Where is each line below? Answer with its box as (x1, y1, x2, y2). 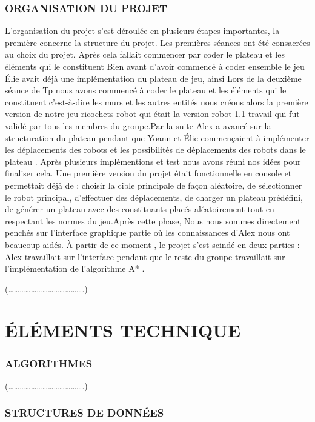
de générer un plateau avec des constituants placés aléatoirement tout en (5, 203, 274, 215)
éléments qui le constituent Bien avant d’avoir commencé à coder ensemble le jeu (5, 60, 305, 72)
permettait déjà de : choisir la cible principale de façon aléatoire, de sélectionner (5, 178, 302, 191)
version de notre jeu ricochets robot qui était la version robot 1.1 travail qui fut (5, 107, 300, 120)
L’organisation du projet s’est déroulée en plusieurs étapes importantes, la (5, 24, 280, 37)
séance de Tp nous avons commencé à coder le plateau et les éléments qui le (5, 84, 287, 96)
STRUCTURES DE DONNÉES (5, 405, 164, 420)
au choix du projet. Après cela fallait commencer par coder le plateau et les (5, 48, 285, 61)
